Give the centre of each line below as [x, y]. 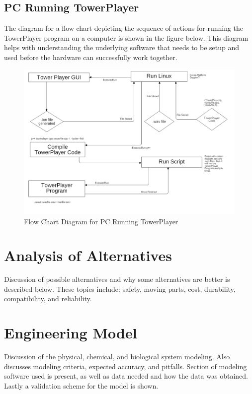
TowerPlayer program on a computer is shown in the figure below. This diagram [126, 37]
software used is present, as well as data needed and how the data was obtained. [126, 376]
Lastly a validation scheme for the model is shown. [81, 385]
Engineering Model [71, 333]
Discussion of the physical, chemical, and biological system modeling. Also [117, 357]
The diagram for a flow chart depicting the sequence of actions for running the [124, 28]
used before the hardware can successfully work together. [91, 57]
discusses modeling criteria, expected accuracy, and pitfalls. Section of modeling [126, 366]
